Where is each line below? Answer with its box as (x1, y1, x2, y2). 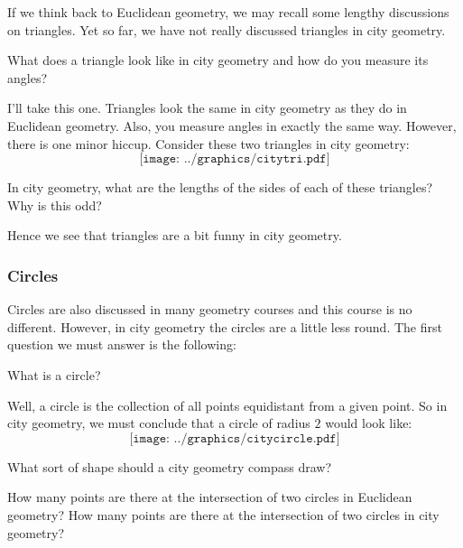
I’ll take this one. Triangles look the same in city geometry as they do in (7, 98, 407, 117)
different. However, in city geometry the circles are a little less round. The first (7, 317, 442, 336)
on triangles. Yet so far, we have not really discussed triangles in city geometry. (7, 20, 446, 39)
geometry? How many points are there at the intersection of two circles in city (7, 505, 440, 524)
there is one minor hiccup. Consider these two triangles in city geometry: (7, 134, 410, 153)
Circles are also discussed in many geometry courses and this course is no (7, 300, 412, 319)
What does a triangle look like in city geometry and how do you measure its (7, 51, 429, 70)
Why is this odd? (7, 195, 102, 214)
